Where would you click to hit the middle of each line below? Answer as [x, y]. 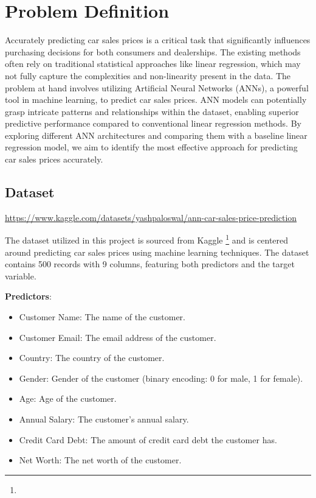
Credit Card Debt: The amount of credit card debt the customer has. [148, 439]
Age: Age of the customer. [68, 398]
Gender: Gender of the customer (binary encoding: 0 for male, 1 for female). [161, 378]
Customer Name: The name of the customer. [102, 317]
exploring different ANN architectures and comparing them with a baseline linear [156, 135]
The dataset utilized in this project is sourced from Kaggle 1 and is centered [147, 239]
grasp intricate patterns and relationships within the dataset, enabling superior [152, 111]
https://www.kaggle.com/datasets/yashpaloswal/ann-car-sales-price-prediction [151, 217]
